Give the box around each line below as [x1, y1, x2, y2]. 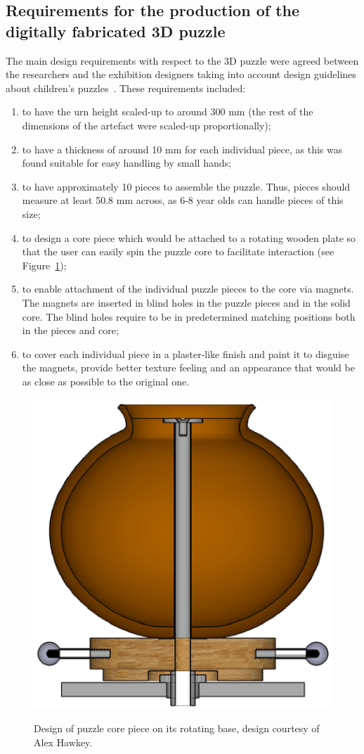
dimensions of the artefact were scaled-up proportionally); [22, 117, 271, 132]
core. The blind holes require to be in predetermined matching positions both [22, 309, 356, 324]
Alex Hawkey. [34, 734, 93, 749]
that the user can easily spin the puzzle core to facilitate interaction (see [22, 244, 334, 259]
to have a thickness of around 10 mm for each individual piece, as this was [22, 141, 343, 156]
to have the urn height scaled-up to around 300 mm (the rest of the [22, 104, 313, 119]
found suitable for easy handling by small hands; [22, 155, 231, 170]
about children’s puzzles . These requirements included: [6, 80, 246, 95]
